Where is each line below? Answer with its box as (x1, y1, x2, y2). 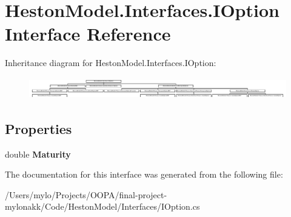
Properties (5, 119, 72, 138)
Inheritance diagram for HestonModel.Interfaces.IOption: (5, 56, 216, 69)
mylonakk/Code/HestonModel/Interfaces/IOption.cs (5, 200, 200, 213)
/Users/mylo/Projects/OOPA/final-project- (5, 188, 167, 201)
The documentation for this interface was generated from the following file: (5, 168, 283, 181)
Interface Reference (5, 21, 171, 46)
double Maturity (5, 147, 71, 160)
